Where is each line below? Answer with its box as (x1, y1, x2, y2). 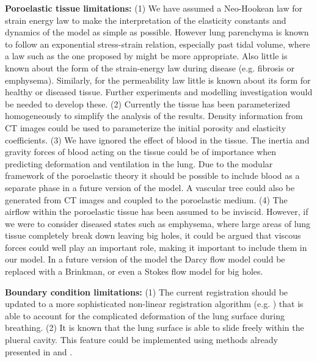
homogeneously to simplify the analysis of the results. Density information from (5, 109, 303, 122)
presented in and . (5, 345, 73, 358)
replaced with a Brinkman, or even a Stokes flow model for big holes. (5, 265, 263, 278)
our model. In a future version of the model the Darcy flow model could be (5, 253, 285, 266)
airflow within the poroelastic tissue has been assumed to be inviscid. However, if (5, 205, 308, 218)
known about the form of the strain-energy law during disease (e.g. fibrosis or (5, 61, 294, 74)
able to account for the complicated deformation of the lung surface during (5, 309, 285, 322)
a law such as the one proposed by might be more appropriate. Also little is (5, 49, 288, 62)
